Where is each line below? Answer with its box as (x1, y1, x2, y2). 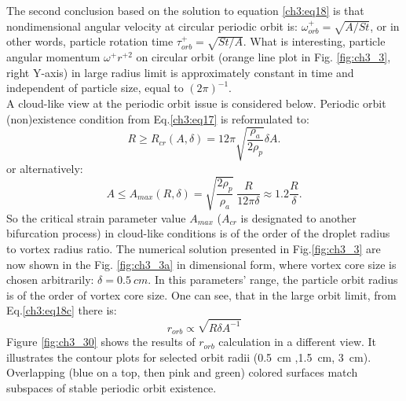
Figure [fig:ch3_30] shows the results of (6, 333, 196, 350)
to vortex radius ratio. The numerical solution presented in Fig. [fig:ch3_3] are (6, 240, 381, 256)
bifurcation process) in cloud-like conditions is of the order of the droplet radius (6, 225, 390, 241)
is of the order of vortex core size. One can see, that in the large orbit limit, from (6, 286, 397, 303)
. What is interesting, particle (243, 33, 386, 50)
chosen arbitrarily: (6, 271, 94, 288)
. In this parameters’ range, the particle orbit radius (148, 271, 398, 288)
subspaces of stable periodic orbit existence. (6, 379, 217, 395)
